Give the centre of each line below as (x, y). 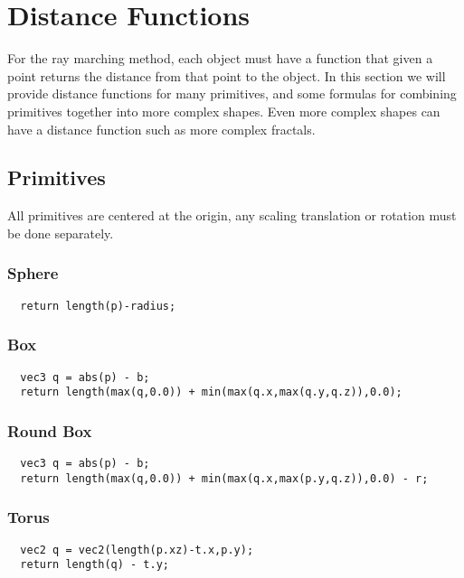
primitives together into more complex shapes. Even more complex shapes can (224, 111)
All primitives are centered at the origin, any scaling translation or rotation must (232, 215)
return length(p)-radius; (98, 306)
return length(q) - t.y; (95, 565)
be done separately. (61, 233)
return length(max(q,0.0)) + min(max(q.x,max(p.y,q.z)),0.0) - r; (224, 478)
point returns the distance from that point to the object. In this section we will (227, 75)
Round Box (50, 430)
